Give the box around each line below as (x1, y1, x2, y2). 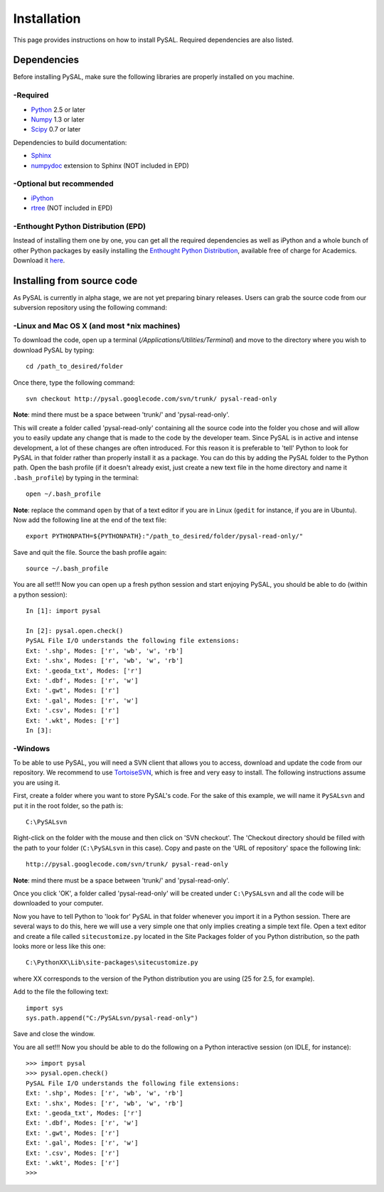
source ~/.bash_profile (26, 565, 109, 573)
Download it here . (13, 256, 65, 265)
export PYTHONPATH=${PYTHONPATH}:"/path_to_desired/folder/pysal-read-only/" (26, 532, 304, 541)
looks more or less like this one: (13, 942, 106, 950)
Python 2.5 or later (31, 105, 85, 114)
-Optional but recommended (13, 179, 114, 188)
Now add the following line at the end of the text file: (13, 516, 167, 524)
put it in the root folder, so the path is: (13, 801, 124, 810)
